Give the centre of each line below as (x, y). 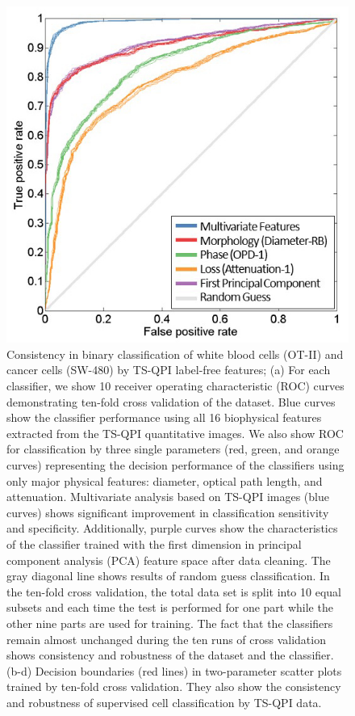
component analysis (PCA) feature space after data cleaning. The (169, 560)
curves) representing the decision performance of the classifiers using (175, 465)
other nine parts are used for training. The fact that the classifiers (170, 623)
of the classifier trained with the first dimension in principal (154, 544)
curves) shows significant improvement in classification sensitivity (168, 512)
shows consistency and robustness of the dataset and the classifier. (170, 655)
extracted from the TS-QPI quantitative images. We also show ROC (175, 433)
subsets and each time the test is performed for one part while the (170, 607)
